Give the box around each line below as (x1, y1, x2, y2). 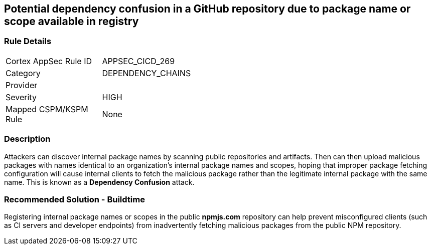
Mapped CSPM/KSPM (6, 104, 88, 114)
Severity (6, 92, 37, 102)
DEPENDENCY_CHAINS (102, 68, 191, 78)
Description (4, 134, 51, 144)
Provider (6, 80, 38, 90)
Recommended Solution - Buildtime (4, 194, 145, 204)
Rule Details (4, 36, 52, 47)
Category (6, 68, 41, 78)
